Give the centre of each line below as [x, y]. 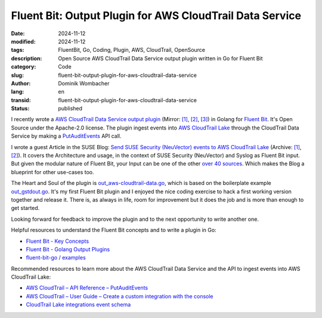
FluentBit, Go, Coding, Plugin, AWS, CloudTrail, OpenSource [132, 50]
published [70, 109]
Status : [20, 109]
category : [24, 67]
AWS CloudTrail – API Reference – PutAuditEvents [87, 288]
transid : [21, 100]
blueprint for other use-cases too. [52, 172]
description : [27, 58]
